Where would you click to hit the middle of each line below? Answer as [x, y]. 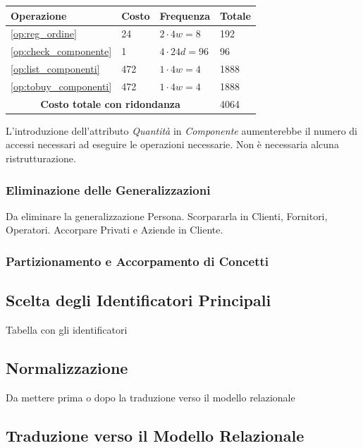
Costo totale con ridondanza [110, 103]
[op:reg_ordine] [44, 34]
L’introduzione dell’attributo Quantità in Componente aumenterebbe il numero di [181, 130]
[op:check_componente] [61, 51]
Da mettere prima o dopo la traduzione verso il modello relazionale [150, 397]
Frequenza [185, 15]
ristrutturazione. [41, 158]
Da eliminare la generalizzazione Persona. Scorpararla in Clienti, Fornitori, [167, 216]
